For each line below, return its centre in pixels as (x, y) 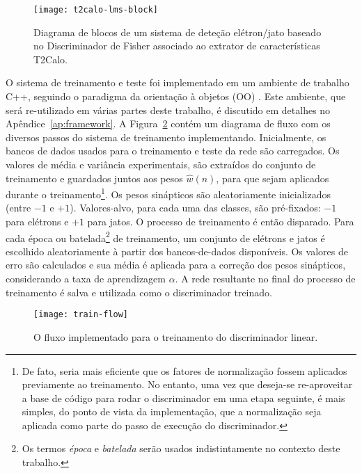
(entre (18, 208)
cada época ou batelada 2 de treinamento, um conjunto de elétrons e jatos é (165, 236)
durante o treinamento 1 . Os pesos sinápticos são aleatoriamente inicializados (168, 193)
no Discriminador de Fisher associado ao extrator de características (177, 46)
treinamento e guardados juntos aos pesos (94, 178)
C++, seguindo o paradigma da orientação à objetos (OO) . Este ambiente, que (176, 96)
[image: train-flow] (81, 315)
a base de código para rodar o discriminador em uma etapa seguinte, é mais (183, 398)
